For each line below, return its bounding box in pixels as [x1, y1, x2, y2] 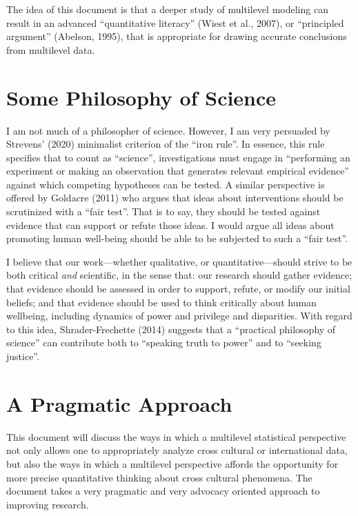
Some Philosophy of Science [6, 83, 277, 111]
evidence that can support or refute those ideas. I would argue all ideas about [6, 217, 335, 232]
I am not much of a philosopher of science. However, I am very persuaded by [6, 123, 330, 137]
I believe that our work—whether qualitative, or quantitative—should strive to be [6, 254, 352, 268]
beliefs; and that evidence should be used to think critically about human [6, 295, 317, 309]
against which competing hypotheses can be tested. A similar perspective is [6, 177, 325, 191]
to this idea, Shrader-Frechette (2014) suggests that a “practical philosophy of [6, 321, 336, 336]
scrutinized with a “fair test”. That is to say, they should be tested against [6, 204, 321, 219]
